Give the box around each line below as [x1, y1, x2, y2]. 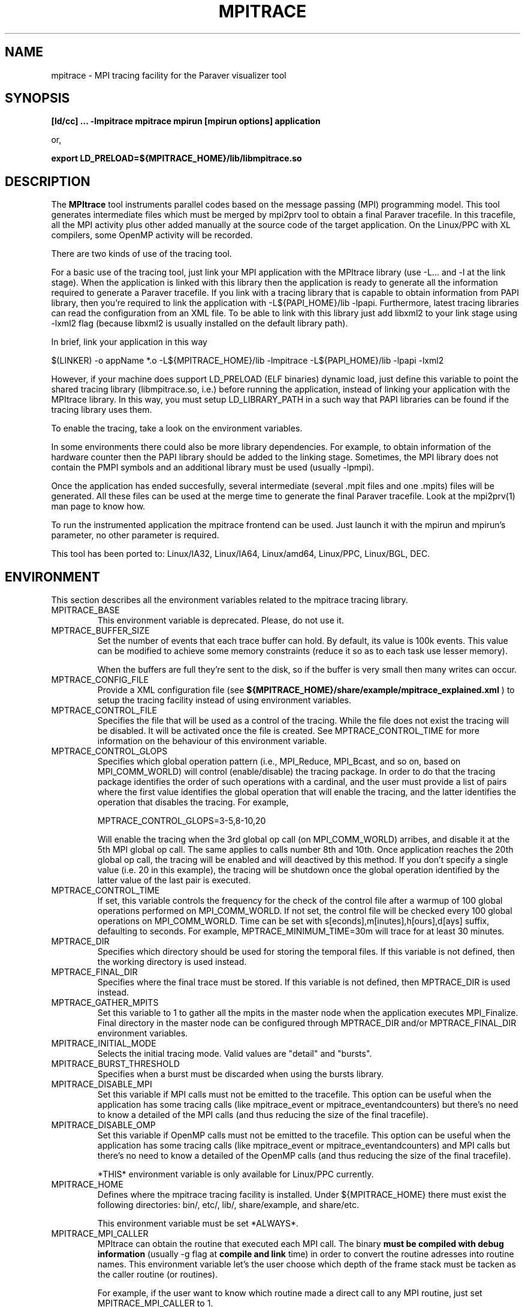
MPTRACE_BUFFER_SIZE [51, 625, 150, 636]
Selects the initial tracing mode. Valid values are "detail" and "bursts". [97, 1048, 372, 1059]
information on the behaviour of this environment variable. [97, 736, 327, 747]
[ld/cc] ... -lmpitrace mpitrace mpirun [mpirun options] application [51, 116, 321, 127]
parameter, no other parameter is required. [51, 530, 219, 541]
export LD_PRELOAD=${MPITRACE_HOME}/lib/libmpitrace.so [51, 153, 302, 164]
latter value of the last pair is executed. [97, 875, 251, 886]
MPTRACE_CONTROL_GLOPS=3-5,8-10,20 [97, 816, 266, 826]
